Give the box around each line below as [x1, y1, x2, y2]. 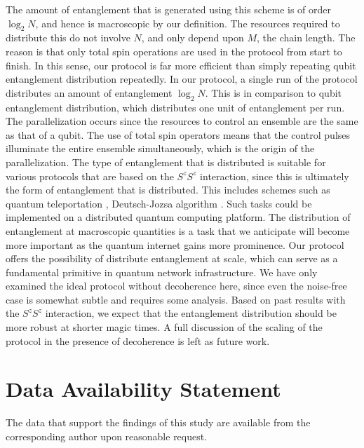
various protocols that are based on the [6, 168, 174, 183]
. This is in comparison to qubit [205, 85, 342, 100]
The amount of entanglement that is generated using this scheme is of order [6, 2, 332, 16]
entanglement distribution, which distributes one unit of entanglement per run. [6, 100, 345, 114]
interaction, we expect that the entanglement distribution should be [45, 306, 337, 320]
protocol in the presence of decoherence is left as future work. [6, 333, 270, 348]
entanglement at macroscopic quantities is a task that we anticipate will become [6, 223, 350, 238]
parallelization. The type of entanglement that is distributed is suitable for [6, 154, 326, 169]
